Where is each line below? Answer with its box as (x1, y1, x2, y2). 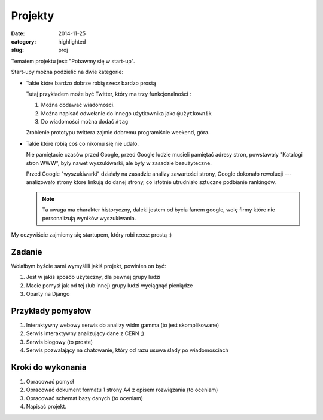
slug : (11, 47, 24, 54)
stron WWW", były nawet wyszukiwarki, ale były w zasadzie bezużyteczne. (26, 159, 212, 167)
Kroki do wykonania (11, 362, 87, 372)
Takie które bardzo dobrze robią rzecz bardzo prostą (26, 79, 156, 87)
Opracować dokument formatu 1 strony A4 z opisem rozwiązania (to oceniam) (26, 386, 218, 394)
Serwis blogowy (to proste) (26, 338, 93, 345)
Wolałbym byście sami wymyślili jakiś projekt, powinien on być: (11, 262, 167, 269)
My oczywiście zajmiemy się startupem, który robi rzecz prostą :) (11, 231, 172, 238)
